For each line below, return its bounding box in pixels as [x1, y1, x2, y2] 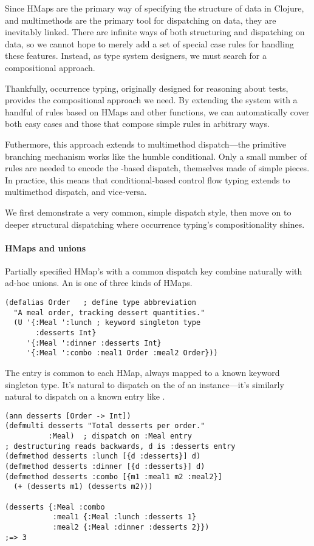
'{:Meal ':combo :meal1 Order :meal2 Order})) [26, 349, 218, 358]
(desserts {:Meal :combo [5, 502, 105, 511]
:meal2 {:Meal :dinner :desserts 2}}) [52, 523, 210, 532]
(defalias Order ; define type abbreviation [5, 298, 196, 307]
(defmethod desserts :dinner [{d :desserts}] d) [5, 462, 205, 471]
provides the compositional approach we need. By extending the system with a [5, 94, 298, 106]
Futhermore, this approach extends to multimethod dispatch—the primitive [5, 137, 287, 150]
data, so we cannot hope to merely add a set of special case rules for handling [5, 37, 294, 50]
